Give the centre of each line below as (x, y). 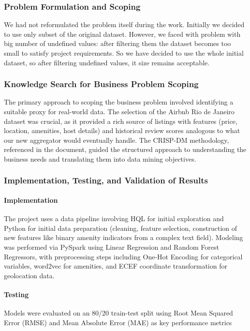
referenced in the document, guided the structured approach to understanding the (125, 149)
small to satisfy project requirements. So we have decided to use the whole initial (124, 53)
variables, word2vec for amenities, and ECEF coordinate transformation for (116, 266)
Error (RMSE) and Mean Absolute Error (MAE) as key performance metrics (118, 322)
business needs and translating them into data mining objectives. (100, 158)
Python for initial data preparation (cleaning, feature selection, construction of (121, 228)
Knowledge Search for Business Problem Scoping (101, 84)
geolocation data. (29, 275)
